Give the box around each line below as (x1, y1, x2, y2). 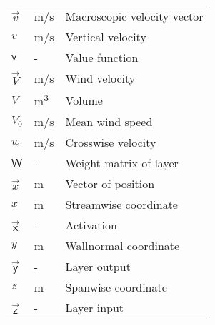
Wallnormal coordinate (65, 237, 180, 254)
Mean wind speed (65, 113, 153, 130)
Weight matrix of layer (65, 155, 179, 172)
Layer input (65, 299, 124, 316)
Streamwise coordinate (65, 196, 178, 213)
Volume (65, 91, 103, 108)
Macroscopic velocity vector (65, 8, 204, 24)
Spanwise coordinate (65, 279, 167, 296)
